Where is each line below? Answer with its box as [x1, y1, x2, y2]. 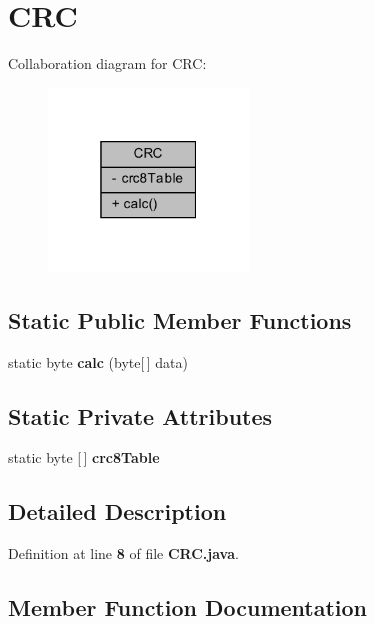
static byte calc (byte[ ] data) [8, 351, 188, 372]
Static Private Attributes [8, 400, 273, 431]
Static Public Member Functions [8, 304, 352, 335]
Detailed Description [8, 496, 227, 527]
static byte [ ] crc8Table [8, 447, 160, 468]
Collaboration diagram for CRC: [8, 53, 207, 74]
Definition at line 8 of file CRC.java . [8, 543, 239, 564]
